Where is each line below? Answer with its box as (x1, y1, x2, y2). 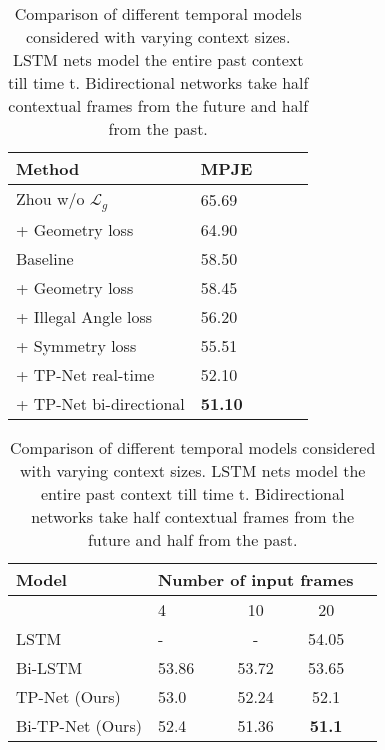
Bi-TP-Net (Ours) (16, 713, 142, 737)
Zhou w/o (16, 187, 85, 210)
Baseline (16, 246, 74, 270)
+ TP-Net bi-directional (16, 391, 185, 415)
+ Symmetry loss (16, 333, 137, 357)
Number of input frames (157, 567, 354, 591)
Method (16, 157, 80, 180)
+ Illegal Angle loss (16, 304, 153, 328)
